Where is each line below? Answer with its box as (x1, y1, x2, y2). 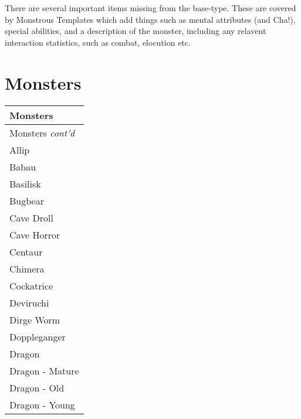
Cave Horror (9, 227, 60, 241)
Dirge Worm (9, 312, 60, 326)
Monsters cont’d (9, 125, 75, 139)
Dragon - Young (9, 397, 75, 411)
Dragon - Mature (9, 363, 79, 377)
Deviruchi (9, 295, 49, 309)
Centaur (9, 244, 43, 258)
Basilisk (9, 176, 41, 190)
